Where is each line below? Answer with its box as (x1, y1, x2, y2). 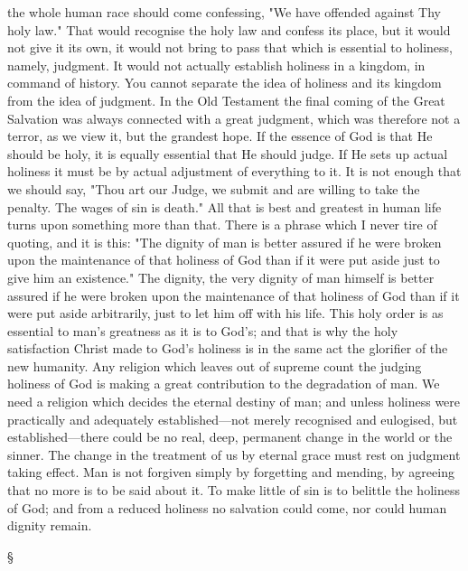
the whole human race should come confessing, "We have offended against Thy (7, 3, 441, 21)
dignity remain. (7, 516, 92, 535)
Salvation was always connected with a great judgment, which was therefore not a (7, 108, 461, 127)
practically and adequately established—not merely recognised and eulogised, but (7, 409, 458, 428)
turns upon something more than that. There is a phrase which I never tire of (7, 215, 437, 234)
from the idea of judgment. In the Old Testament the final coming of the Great (7, 90, 445, 109)
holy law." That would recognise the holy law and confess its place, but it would (7, 20, 451, 39)
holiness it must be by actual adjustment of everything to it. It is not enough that (7, 162, 462, 181)
